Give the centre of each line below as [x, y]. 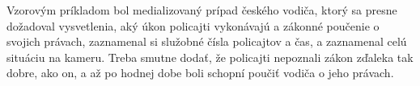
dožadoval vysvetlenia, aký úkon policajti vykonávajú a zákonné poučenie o [193, 25]
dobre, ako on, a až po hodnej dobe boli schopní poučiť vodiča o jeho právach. [200, 73]
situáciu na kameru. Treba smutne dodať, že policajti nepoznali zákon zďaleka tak [210, 57]
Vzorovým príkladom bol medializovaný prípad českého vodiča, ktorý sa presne [202, 10]
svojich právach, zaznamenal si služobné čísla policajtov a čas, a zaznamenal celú [207, 41]
